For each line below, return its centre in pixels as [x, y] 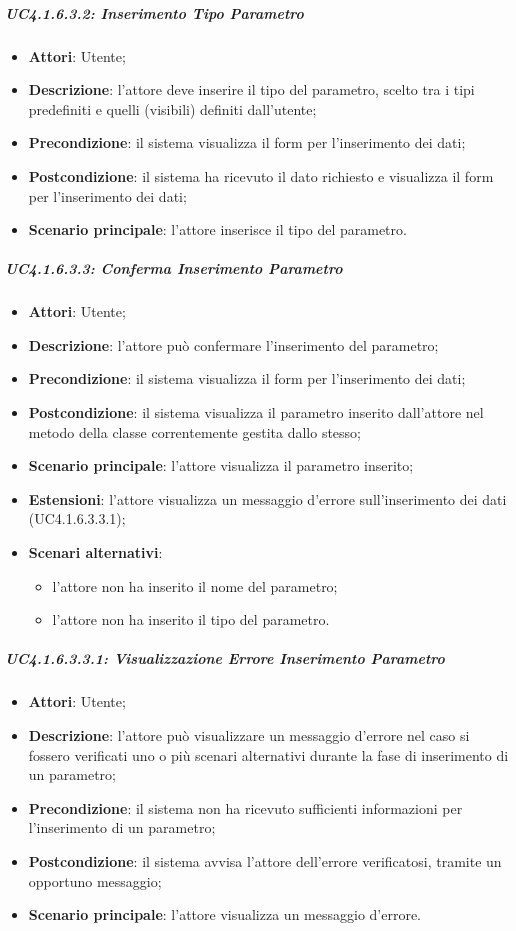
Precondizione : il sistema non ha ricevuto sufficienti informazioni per [245, 807]
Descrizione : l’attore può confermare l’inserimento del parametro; [233, 344]
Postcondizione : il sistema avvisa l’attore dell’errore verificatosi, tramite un [265, 860]
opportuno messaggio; [95, 880]
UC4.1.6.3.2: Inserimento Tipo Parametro [154, 12]
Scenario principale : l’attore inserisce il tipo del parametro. [217, 229]
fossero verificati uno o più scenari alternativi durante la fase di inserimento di [268, 754]
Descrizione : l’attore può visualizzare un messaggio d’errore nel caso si [249, 734]
